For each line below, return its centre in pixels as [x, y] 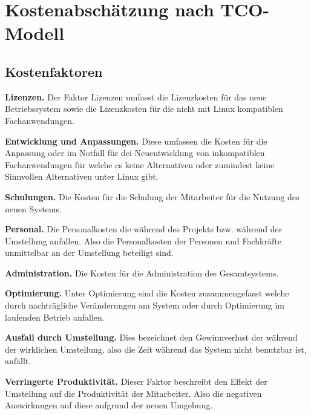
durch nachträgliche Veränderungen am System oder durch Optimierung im [145, 305]
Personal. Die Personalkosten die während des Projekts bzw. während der [144, 229]
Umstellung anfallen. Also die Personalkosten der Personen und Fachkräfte [143, 240]
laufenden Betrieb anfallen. [55, 317]
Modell [35, 33]
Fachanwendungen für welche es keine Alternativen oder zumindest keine [140, 164]
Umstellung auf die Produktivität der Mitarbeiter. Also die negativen [133, 393]
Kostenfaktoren [54, 71]
